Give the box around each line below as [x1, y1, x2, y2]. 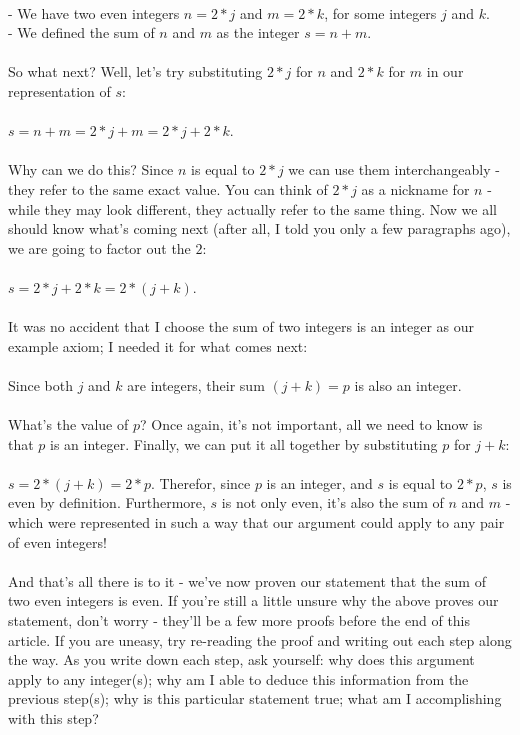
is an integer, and [266, 472, 373, 493]
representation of [8, 80, 111, 101]
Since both [8, 374, 73, 395]
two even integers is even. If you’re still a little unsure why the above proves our [8, 590, 499, 611]
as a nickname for [361, 178, 470, 199]
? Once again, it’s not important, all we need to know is [139, 414, 483, 435]
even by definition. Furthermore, [8, 492, 206, 513]
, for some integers [324, 2, 437, 23]
